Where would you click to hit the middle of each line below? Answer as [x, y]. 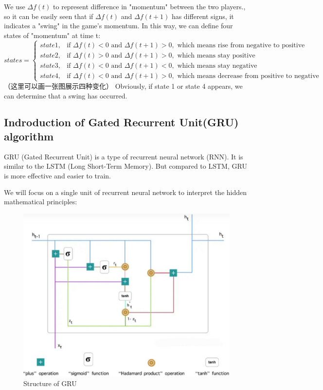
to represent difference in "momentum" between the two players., [149, 6]
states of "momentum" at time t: [52, 35]
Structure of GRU [50, 383]
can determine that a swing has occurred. [66, 95]
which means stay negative [217, 66]
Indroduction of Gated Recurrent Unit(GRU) [121, 122]
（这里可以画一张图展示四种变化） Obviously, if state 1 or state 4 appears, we [123, 86]
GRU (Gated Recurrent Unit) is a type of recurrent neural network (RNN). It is [124, 156]
